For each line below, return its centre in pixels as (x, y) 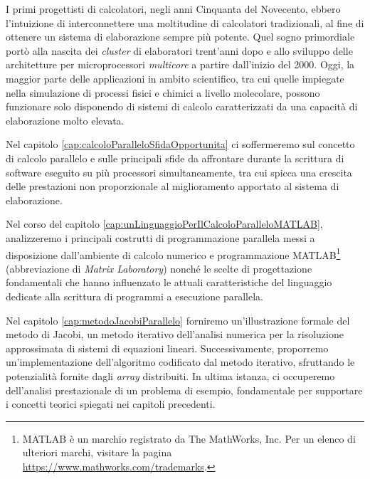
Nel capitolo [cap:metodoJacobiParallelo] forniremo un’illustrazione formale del (178, 320)
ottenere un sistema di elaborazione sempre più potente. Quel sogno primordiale (180, 37)
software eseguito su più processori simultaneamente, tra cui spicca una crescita (179, 172)
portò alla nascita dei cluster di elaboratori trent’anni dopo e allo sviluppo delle (179, 50)
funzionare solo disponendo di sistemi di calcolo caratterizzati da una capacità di (182, 106)
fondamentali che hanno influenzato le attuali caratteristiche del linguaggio (169, 282)
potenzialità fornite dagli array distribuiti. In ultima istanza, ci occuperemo (170, 375)
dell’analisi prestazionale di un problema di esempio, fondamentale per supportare (184, 390)
